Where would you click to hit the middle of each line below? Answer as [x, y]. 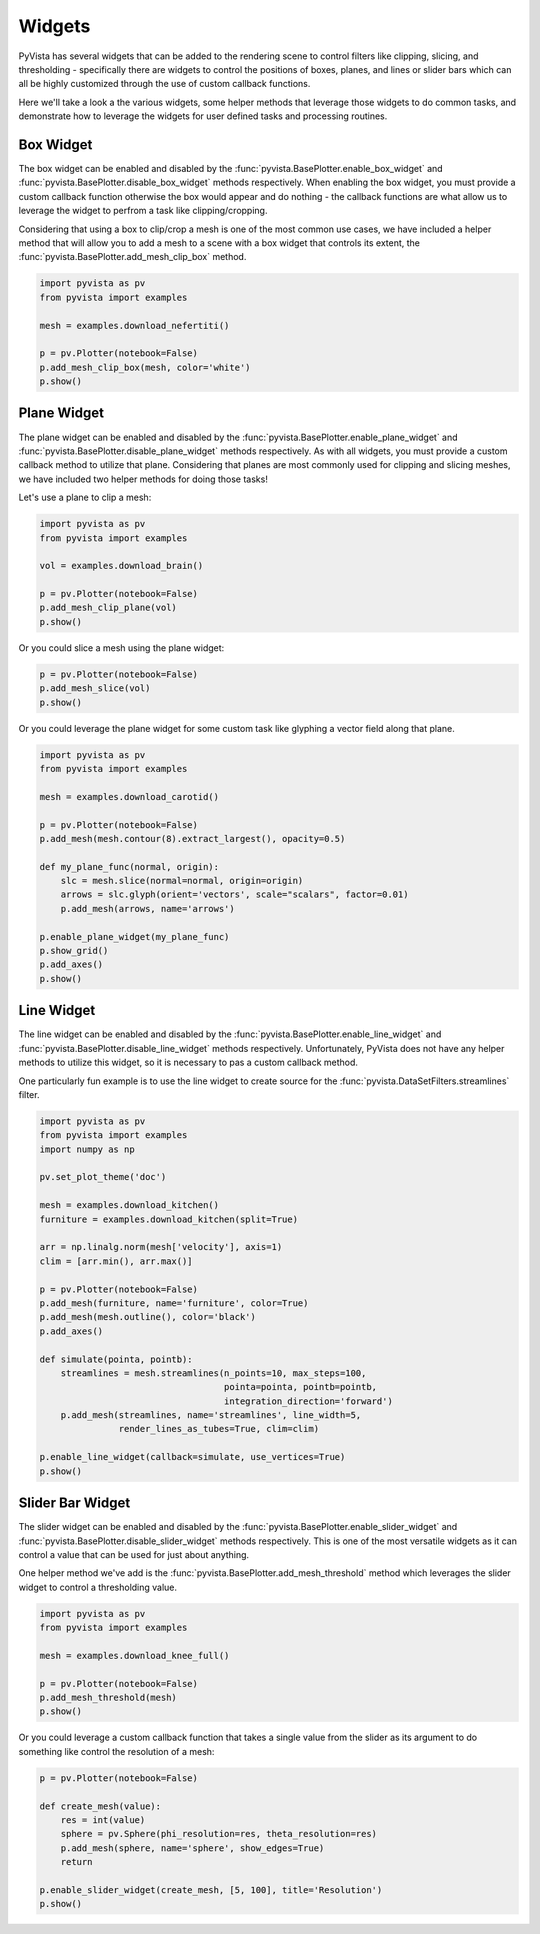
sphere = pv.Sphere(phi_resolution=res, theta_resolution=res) [219, 1834]
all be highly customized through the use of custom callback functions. [164, 84]
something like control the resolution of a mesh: [116, 1751]
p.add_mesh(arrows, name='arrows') [147, 908]
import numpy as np [87, 1149]
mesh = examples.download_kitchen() [129, 1205]
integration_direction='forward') [308, 1401]
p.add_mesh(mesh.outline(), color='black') [148, 1317]
